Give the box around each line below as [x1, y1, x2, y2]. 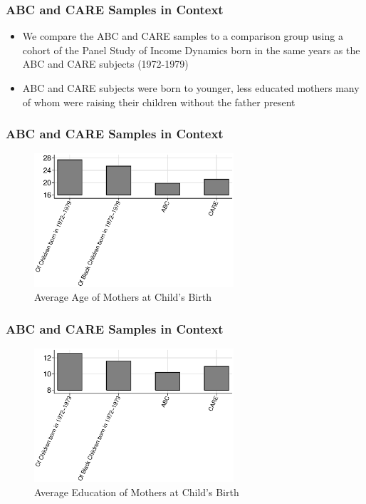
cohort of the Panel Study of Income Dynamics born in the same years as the [22, 42, 360, 57]
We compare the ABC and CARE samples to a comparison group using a [22, 29, 343, 43]
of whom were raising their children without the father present [22, 94, 296, 109]
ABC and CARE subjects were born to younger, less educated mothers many [22, 81, 360, 95]
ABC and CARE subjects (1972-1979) [22, 56, 189, 71]
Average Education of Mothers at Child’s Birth [34, 485, 239, 499]
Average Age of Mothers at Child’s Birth [34, 289, 211, 304]
